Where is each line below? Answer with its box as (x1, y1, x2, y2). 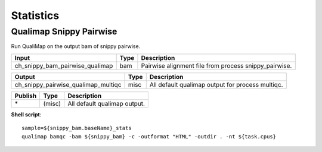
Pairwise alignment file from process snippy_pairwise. (141, 61, 292, 69)
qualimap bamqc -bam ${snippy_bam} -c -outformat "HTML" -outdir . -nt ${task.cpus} (21, 133, 277, 140)
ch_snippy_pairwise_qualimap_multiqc (14, 80, 122, 88)
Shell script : (11, 110, 42, 118)
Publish (14, 91, 37, 100)
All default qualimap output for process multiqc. (149, 80, 283, 88)
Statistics (11, 9, 60, 22)
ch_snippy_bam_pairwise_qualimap (14, 61, 113, 69)
